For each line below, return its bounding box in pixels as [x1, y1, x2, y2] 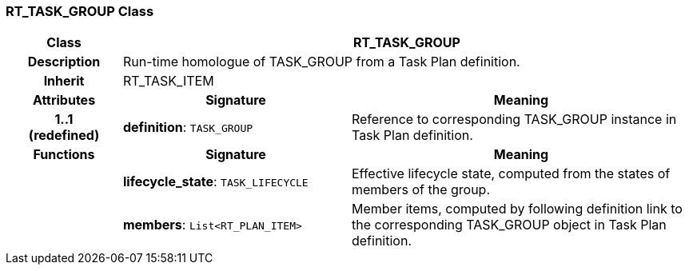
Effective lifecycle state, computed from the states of [351, 165, 671, 182]
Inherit [43, 73, 85, 90]
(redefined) [28, 127, 100, 144]
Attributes [32, 92, 96, 109]
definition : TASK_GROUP [122, 119, 253, 136]
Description [27, 54, 101, 70]
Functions [33, 146, 95, 163]
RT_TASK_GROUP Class [6, 3, 154, 19]
